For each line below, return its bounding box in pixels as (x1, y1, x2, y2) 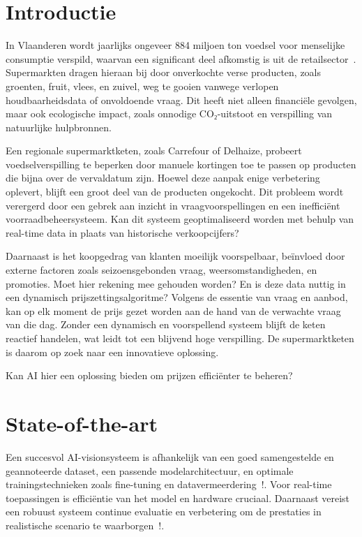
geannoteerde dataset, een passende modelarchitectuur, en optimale (6, 463, 294, 478)
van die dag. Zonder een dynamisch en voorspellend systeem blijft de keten (6, 317, 326, 332)
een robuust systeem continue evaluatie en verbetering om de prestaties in (6, 504, 322, 519)
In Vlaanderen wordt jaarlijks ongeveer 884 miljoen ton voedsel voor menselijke (6, 38, 345, 52)
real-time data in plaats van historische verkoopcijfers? (6, 225, 239, 240)
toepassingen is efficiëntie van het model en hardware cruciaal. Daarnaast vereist (6, 490, 350, 505)
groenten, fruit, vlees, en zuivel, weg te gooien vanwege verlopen (6, 78, 279, 93)
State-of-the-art (6, 409, 158, 437)
